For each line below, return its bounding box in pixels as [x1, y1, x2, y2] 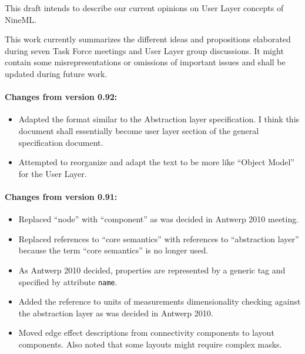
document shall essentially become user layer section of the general [18, 124, 259, 136]
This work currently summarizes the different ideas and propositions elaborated [5, 33, 291, 45]
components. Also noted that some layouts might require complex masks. [18, 338, 282, 350]
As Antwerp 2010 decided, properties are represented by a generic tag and [18, 263, 286, 276]
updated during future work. [5, 67, 108, 79]
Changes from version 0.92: [5, 91, 118, 103]
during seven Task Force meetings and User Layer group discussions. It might [5, 44, 284, 56]
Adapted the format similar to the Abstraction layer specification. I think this [18, 113, 300, 125]
